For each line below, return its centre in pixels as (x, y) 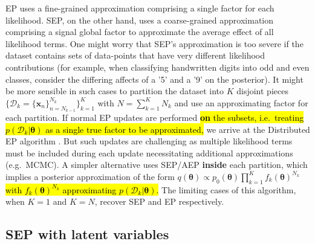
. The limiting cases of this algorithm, (226, 189)
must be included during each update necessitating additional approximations (149, 152)
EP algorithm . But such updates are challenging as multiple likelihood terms (149, 141)
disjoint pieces (262, 91)
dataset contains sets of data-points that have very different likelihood (135, 55)
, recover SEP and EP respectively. (159, 201)
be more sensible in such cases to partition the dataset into (115, 91)
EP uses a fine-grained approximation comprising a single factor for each (140, 8)
